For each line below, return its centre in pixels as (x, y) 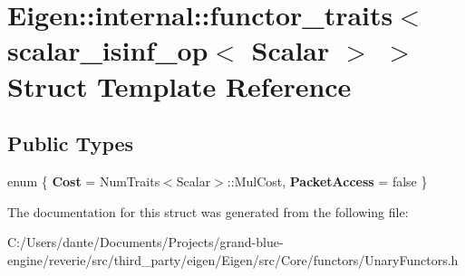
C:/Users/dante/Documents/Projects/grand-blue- (145, 242)
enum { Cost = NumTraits (84, 181)
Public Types (71, 143)
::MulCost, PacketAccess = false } (327, 181)
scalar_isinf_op (108, 50)
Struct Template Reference (179, 86)
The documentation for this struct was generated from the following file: (208, 211)
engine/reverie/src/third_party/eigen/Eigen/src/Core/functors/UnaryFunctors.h (233, 259)
